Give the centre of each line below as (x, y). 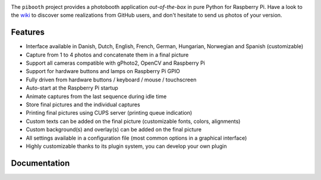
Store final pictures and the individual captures (83, 105)
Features (28, 32)
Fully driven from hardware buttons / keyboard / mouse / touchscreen (111, 80)
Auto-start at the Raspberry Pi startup (72, 88)
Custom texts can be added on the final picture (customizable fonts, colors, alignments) (133, 121)
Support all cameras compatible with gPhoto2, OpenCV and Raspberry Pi (115, 63)
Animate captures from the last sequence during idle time (96, 96)
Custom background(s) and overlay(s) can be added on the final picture (114, 130)
